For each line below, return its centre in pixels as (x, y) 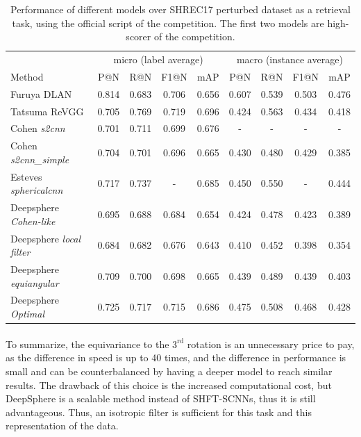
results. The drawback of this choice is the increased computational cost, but (169, 385)
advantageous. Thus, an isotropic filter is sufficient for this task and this (159, 412)
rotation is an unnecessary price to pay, (271, 344)
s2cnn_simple (40, 159)
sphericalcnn (37, 190)
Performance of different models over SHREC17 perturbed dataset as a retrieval (180, 9)
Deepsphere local (46, 238)
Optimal (28, 314)
